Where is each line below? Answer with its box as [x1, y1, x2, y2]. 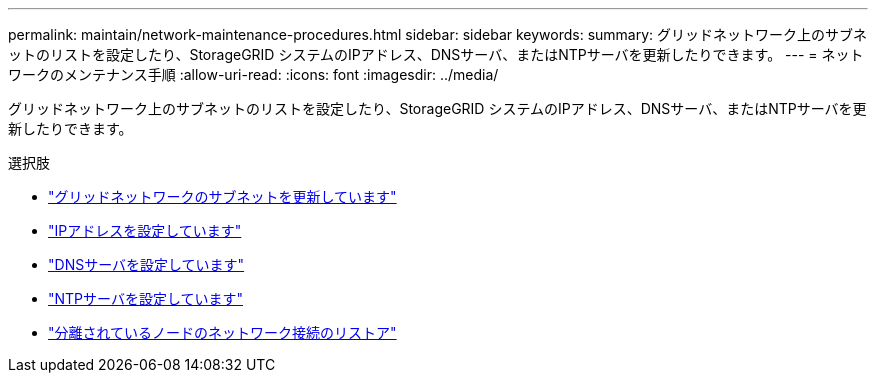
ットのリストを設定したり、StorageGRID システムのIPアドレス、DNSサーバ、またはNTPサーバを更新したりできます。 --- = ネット [8, 46, 864, 63]
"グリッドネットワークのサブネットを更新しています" [48, 188, 397, 205]
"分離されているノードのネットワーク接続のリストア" [48, 324, 397, 341]
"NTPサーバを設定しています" [48, 290, 244, 307]
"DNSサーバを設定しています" [48, 256, 245, 273]
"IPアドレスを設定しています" [48, 222, 242, 239]
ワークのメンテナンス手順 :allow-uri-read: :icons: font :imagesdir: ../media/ [8, 66, 499, 83]
